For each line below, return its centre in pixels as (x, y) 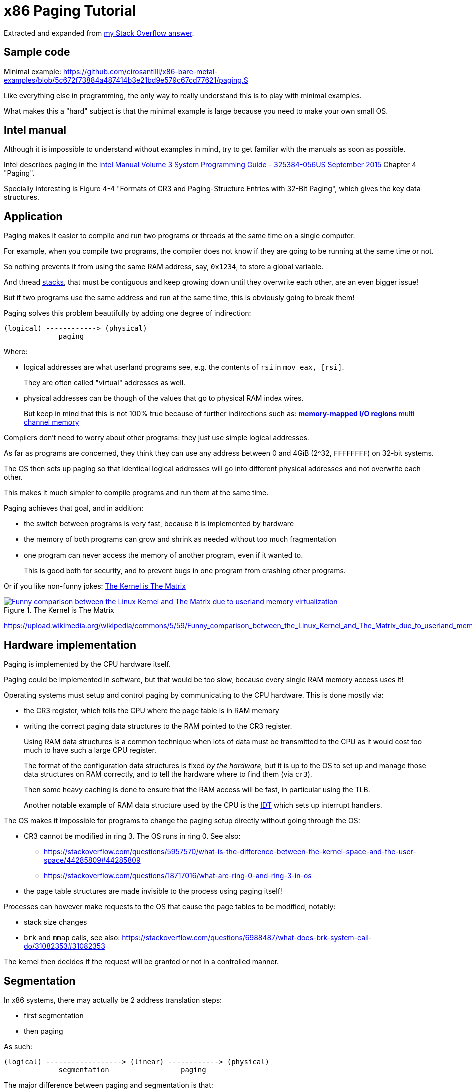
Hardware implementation (70, 645)
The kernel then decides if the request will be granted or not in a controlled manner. (142, 962)
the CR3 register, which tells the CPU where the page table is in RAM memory (152, 711)
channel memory (52, 422)
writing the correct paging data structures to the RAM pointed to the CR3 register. (158, 726)
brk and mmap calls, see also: (72, 938)
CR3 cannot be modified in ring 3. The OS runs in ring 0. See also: (132, 836)
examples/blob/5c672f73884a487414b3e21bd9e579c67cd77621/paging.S (126, 80)
